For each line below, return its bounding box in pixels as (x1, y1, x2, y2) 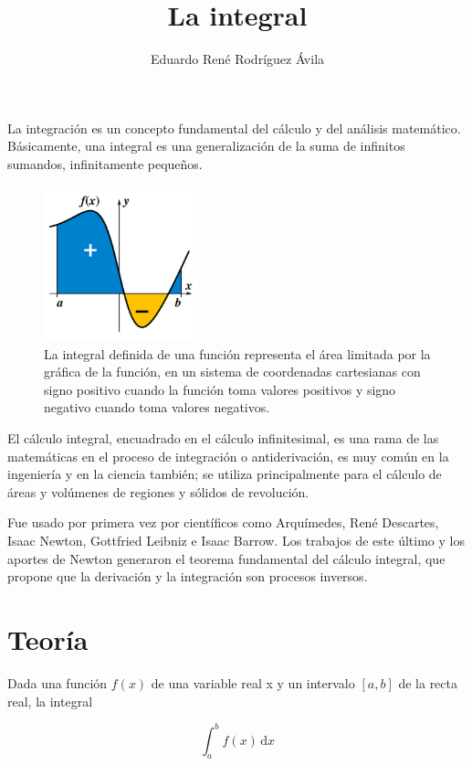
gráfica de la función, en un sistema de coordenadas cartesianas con (44, 362, 421, 381)
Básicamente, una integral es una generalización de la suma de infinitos (7, 136, 405, 155)
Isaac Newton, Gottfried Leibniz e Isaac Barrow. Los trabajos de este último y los (7, 531, 465, 550)
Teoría (7, 621, 89, 657)
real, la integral (7, 691, 93, 710)
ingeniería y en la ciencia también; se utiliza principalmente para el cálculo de (7, 464, 442, 484)
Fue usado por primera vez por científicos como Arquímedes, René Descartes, (7, 513, 439, 532)
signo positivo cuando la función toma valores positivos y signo (44, 379, 396, 399)
